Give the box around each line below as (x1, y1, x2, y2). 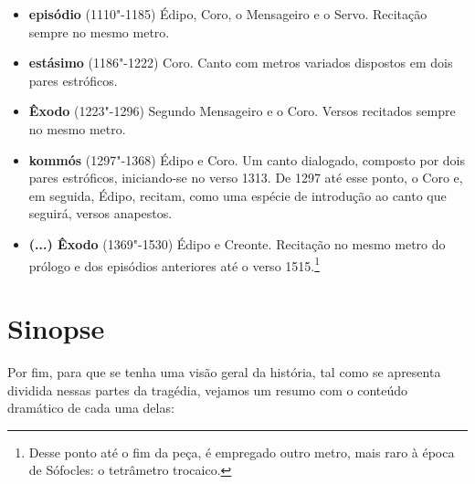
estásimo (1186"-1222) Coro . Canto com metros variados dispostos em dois (28, 53, 453, 72)
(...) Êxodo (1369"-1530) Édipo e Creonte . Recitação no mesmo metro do (28, 234, 446, 253)
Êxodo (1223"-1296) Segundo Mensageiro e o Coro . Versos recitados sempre (28, 101, 456, 121)
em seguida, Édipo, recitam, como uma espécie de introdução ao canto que (28, 185, 447, 205)
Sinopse (7, 309, 105, 346)
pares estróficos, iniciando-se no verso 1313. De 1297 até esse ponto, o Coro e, (28, 168, 463, 187)
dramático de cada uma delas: (7, 398, 174, 417)
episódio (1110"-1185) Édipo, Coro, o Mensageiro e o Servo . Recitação (28, 5, 427, 23)
